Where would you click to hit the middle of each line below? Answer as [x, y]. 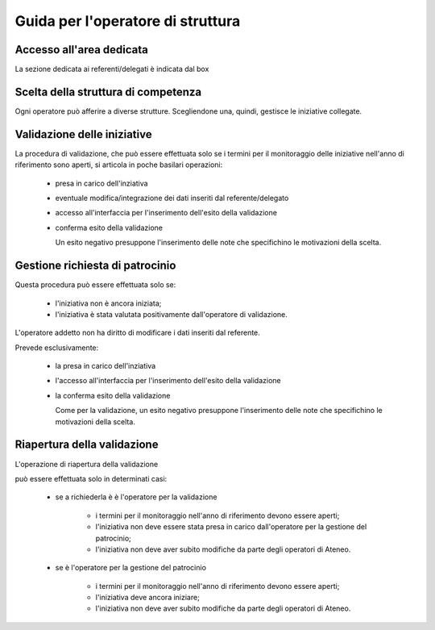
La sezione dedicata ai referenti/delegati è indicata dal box [112, 69]
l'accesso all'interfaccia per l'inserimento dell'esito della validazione [168, 381]
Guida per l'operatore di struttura [128, 21]
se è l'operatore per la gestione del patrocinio [131, 568]
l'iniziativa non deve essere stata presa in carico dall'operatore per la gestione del [231, 527]
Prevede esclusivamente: [57, 348]
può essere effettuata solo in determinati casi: [91, 478]
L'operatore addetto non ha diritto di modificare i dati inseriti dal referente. [138, 333]
